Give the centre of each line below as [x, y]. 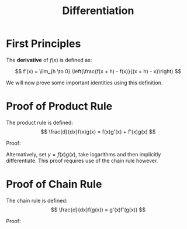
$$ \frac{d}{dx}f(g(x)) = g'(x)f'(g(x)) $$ [98, 210]
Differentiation [98, 11]
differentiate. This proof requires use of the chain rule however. [82, 160]
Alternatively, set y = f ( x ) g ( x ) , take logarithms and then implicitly [84, 154]
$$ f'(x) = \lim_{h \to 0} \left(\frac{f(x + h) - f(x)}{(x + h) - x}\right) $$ [98, 71]
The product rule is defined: [39, 122]
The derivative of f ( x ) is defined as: [49, 60]
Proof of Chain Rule [54, 184]
